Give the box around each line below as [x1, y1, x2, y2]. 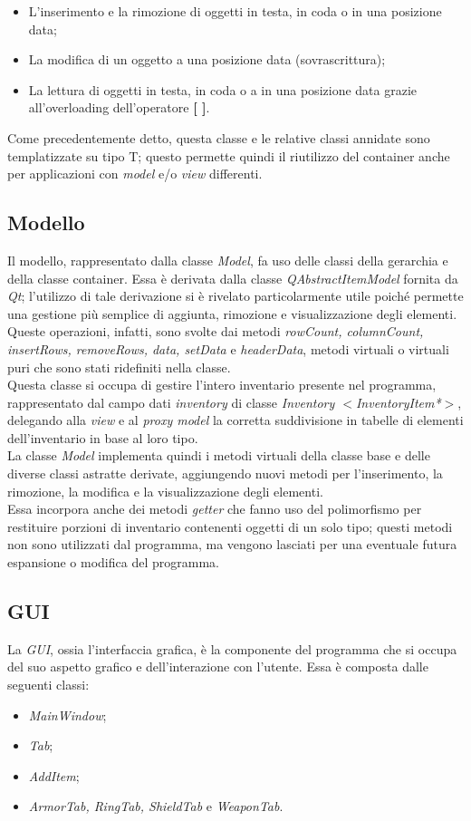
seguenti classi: [7, 675, 90, 694]
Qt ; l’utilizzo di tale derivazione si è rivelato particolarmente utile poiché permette [7, 286, 464, 305]
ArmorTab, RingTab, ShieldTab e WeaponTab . [28, 797, 284, 816]
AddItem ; [28, 766, 80, 785]
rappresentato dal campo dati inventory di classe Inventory [7, 392, 335, 411]
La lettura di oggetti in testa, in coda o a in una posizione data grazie [28, 80, 417, 99]
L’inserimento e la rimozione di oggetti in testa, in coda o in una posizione [28, 2, 442, 20]
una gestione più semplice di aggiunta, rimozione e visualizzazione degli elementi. [7, 304, 457, 323]
